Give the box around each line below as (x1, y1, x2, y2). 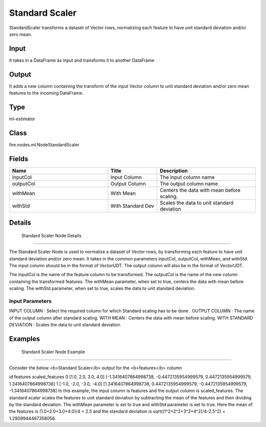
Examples (9, 334, 40, 343)
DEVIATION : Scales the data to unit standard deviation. (9, 322, 122, 328)
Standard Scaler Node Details (21, 232, 82, 239)
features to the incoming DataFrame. (9, 90, 84, 96)
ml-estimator (9, 116, 35, 122)
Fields (9, 154, 29, 163)
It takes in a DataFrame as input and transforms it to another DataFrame (9, 57, 155, 63)
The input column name (160, 174, 215, 180)
